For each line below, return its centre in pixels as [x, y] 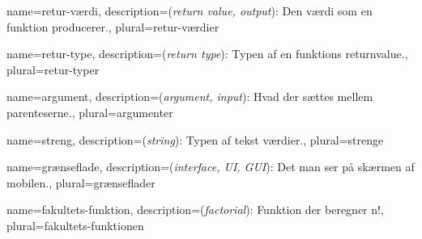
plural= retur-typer [53, 69]
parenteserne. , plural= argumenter [90, 112]
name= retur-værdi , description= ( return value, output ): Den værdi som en [190, 10]
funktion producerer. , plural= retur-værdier [113, 26]
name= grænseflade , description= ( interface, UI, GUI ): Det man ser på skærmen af [211, 167]
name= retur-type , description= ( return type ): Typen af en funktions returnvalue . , [207, 54]
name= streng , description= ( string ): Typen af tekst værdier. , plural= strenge [195, 139]
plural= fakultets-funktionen [75, 225]
